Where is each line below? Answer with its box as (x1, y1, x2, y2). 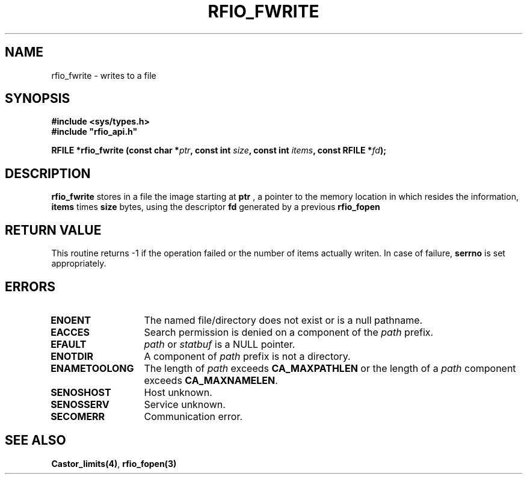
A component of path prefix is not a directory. (144, 350, 351, 362)
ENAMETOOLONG (51, 362, 134, 374)
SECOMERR (51, 410, 105, 422)
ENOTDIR (51, 350, 94, 362)
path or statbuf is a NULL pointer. (144, 338, 295, 350)
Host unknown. (144, 386, 212, 398)
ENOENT (51, 314, 91, 326)
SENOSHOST (51, 386, 111, 398)
